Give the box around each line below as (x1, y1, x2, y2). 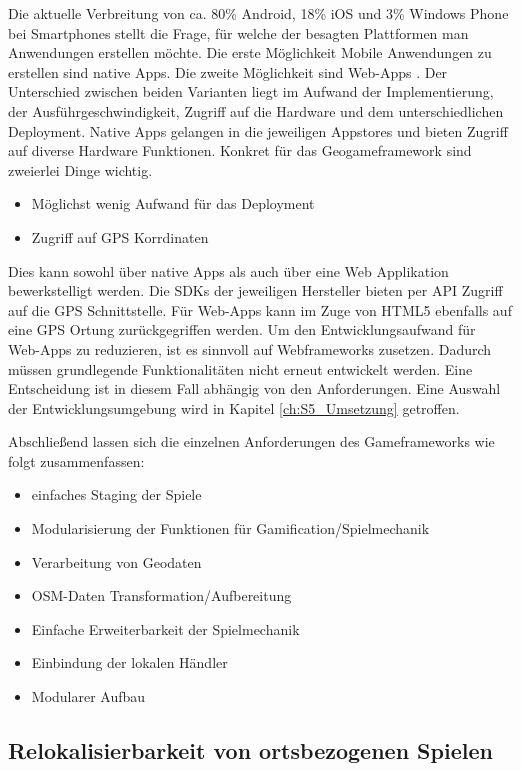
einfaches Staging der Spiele (31, 484, 202, 505)
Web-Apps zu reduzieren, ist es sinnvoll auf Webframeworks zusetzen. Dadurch (8, 338, 492, 359)
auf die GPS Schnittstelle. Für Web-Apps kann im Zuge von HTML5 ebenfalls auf (8, 299, 512, 320)
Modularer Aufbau (31, 686, 146, 707)
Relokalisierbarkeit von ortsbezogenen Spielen (8, 735, 493, 766)
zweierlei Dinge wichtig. (8, 159, 153, 180)
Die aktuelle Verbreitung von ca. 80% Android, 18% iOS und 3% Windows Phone (8, 3, 509, 23)
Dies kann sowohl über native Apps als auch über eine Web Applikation (8, 260, 449, 281)
